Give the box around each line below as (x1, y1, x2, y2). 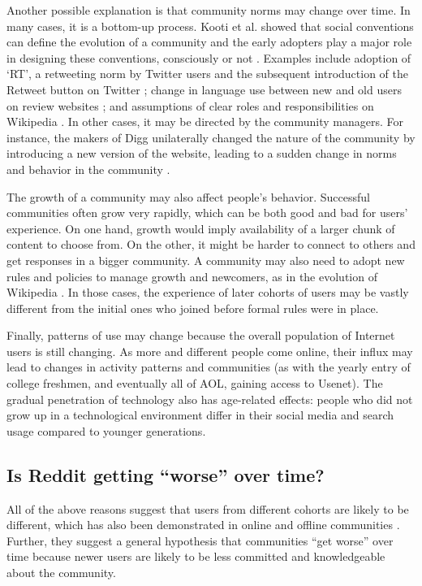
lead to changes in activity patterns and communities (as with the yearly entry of (6, 358, 411, 375)
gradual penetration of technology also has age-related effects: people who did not (6, 390, 413, 407)
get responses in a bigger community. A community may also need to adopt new (6, 251, 405, 268)
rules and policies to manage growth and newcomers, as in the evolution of (6, 267, 377, 284)
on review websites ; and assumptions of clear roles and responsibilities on (6, 97, 374, 114)
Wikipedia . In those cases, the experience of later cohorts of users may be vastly (6, 284, 409, 301)
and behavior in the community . (6, 160, 170, 177)
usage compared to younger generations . (6, 422, 206, 439)
